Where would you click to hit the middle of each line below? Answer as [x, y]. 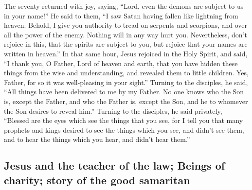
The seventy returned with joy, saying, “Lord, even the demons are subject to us [124, 6]
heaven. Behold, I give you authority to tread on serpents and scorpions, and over [126, 25]
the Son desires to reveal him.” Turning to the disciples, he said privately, [113, 111]
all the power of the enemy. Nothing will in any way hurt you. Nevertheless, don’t [126, 34]
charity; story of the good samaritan [97, 180]
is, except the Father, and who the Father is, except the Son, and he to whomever [126, 101]
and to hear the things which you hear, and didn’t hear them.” [97, 139]
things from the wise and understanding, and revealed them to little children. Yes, [126, 73]
